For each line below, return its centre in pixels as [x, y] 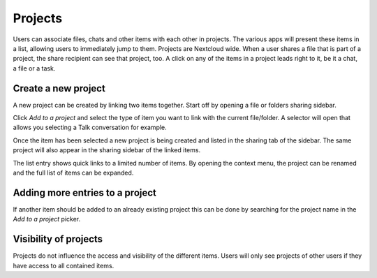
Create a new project [59, 88]
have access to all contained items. [64, 265]
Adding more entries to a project [85, 192]
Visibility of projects [58, 239]
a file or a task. [34, 68]
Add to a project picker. [47, 219]
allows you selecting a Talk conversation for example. [90, 127]
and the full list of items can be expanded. [73, 173]
